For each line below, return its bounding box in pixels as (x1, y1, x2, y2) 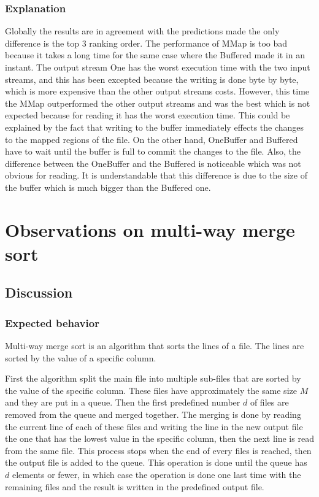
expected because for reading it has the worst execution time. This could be (5, 109, 290, 121)
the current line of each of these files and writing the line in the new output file (5, 420, 303, 433)
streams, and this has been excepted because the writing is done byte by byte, (5, 72, 299, 85)
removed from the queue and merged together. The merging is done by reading (5, 408, 301, 421)
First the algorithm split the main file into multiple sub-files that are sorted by (5, 372, 301, 385)
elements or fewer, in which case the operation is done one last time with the (12, 468, 301, 481)
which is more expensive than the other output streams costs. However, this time (5, 85, 310, 98)
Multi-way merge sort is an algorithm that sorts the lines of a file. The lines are (5, 339, 304, 352)
